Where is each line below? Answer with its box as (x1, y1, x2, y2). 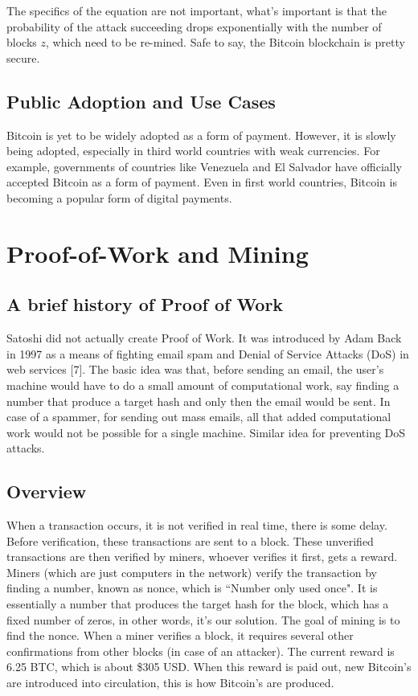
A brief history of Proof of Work (6, 292, 284, 317)
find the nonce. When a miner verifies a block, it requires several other (6, 627, 354, 644)
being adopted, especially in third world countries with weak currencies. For (6, 142, 380, 159)
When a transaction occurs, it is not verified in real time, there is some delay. (6, 517, 387, 534)
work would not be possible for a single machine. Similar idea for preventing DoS (6, 424, 406, 440)
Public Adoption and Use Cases (6, 88, 276, 113)
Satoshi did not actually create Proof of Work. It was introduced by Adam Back (6, 330, 402, 346)
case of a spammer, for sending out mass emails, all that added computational (6, 408, 391, 425)
